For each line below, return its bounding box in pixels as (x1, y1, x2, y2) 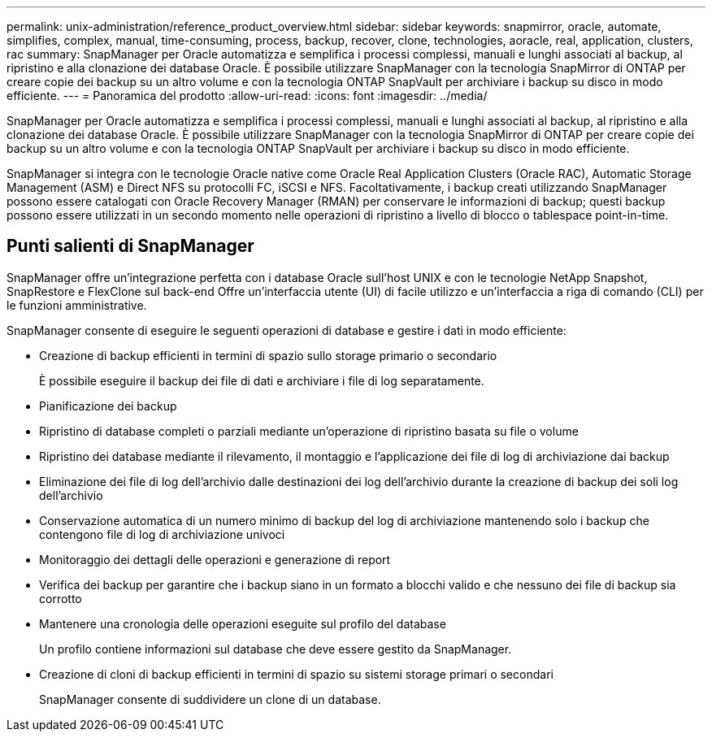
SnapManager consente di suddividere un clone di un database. (39, 692, 381, 706)
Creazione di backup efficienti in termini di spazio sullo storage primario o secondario (39, 348, 497, 362)
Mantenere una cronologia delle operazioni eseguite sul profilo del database (39, 616, 446, 631)
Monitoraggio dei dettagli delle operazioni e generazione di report (39, 552, 391, 567)
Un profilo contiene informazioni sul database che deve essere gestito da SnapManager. (39, 641, 512, 656)
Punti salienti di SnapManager (7, 236, 254, 257)
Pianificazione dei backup (39, 398, 177, 413)
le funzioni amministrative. (7, 297, 147, 312)
